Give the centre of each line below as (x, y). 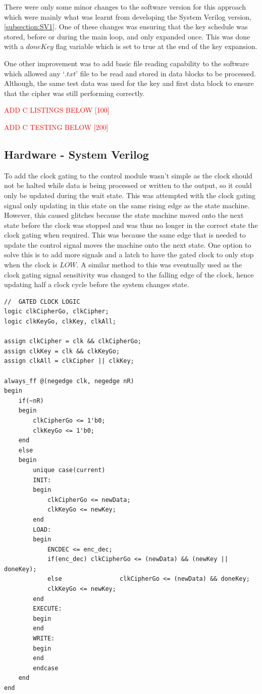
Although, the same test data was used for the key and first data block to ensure (129, 83)
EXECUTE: (47, 609)
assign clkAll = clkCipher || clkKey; (69, 361)
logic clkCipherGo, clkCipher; (57, 312)
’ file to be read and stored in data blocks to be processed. (166, 73)
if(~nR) (31, 401)
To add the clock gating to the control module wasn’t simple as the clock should (128, 175)
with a (14, 46)
